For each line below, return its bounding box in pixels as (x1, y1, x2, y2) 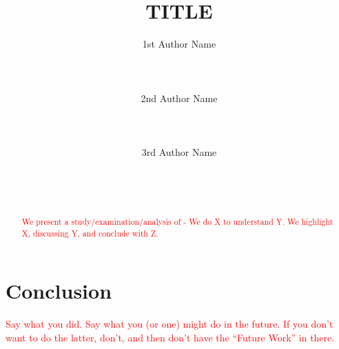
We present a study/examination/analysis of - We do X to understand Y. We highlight (21, 216, 333, 228)
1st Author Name (142, 37, 216, 51)
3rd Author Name (141, 144, 217, 159)
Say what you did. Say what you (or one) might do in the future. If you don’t (6, 317, 333, 331)
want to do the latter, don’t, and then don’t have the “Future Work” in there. (6, 330, 335, 344)
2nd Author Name (141, 90, 218, 105)
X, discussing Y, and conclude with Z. (21, 227, 158, 239)
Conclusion (6, 277, 112, 305)
